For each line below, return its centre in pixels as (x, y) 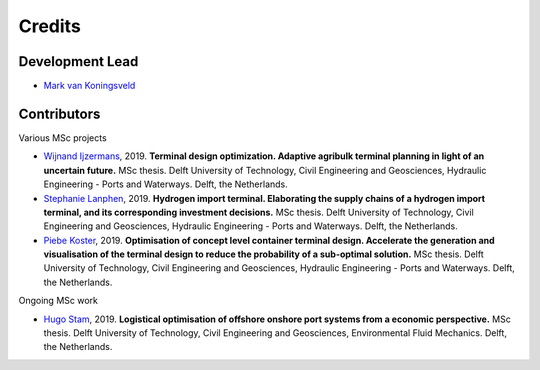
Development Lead (78, 61)
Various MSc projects (62, 137)
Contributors (59, 113)
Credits (50, 26)
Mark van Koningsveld (89, 86)
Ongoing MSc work (58, 301)
